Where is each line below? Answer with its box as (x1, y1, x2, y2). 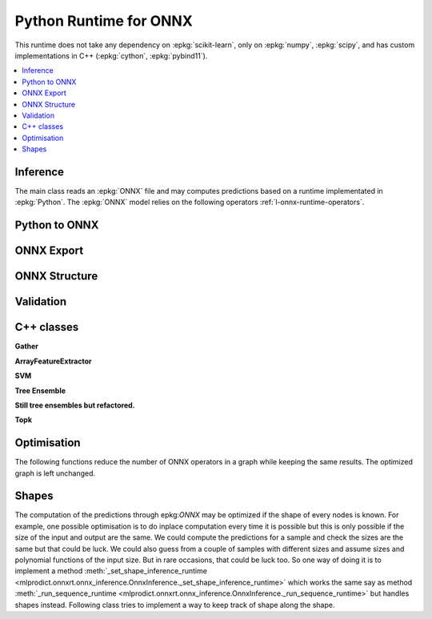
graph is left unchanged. (14, 468, 96, 478)
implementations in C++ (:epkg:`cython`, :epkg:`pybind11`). (14, 50, 208, 60)
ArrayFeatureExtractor (14, 356, 92, 366)
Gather (14, 341, 39, 352)
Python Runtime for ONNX (14, 12, 194, 30)
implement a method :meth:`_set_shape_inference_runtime (14, 566, 208, 576)
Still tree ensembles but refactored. (14, 400, 135, 410)
